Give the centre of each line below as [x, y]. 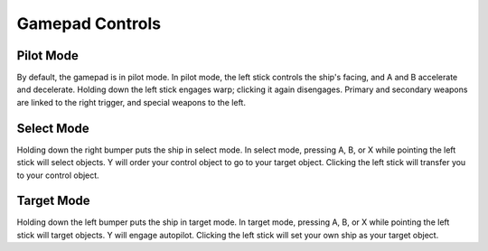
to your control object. [58, 175]
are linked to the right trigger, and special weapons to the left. [131, 102]
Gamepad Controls [89, 23]
